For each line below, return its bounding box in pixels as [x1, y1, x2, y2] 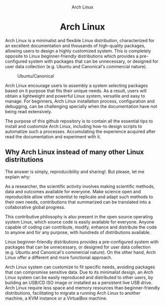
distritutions [5, 155, 44, 164]
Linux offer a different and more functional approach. [5, 255, 112, 260]
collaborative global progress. [5, 204, 65, 210]
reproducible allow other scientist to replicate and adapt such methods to [5, 194, 153, 200]
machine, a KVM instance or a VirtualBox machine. [5, 295, 108, 301]
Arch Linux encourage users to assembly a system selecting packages [5, 82, 148, 88]
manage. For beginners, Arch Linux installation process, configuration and [5, 98, 155, 104]
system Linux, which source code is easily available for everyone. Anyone [5, 219, 155, 225]
